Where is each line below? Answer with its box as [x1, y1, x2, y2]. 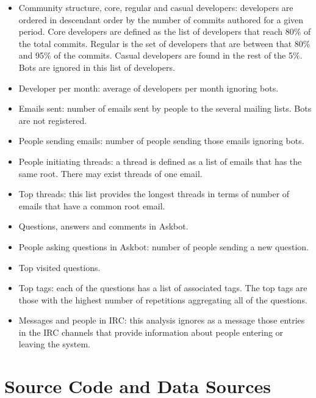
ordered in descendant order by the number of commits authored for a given [18, 13, 304, 26]
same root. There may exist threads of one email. [18, 167, 203, 179]
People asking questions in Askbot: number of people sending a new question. [18, 240, 309, 253]
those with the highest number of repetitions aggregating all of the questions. [18, 293, 307, 306]
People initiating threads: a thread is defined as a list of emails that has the [18, 154, 302, 167]
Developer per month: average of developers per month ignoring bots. [18, 81, 279, 94]
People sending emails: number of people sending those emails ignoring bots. [18, 134, 304, 147]
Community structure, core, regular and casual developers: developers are [18, 1, 293, 13]
